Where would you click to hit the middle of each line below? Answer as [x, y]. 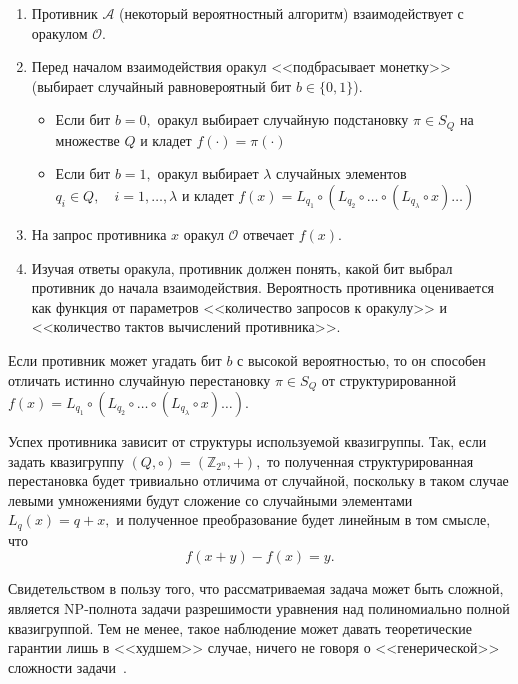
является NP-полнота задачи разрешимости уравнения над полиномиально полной [259, 608]
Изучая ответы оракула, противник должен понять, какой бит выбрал [242, 267]
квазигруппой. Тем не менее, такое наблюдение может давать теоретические [240, 627]
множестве [87, 139]
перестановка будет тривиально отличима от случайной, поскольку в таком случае [258, 480]
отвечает [268, 234]
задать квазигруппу [66, 460]
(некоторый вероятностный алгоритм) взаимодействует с [291, 13]
